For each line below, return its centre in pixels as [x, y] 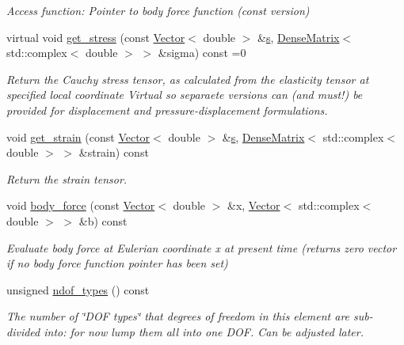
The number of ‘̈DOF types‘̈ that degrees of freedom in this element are [178, 316]
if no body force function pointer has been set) [117, 263]
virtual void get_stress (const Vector [96, 37]
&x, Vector [254, 205]
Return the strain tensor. [67, 178]
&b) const [103, 220]
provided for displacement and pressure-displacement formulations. [167, 110]
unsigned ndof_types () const [78, 289]
